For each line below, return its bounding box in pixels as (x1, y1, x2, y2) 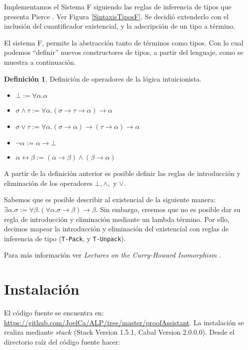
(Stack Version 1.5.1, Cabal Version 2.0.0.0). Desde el (73, 327, 235, 337)
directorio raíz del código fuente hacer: (4, 336, 120, 347)
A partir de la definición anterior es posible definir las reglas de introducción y (4, 168, 241, 178)
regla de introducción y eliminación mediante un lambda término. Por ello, (4, 214, 230, 224)
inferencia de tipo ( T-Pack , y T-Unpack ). (4, 233, 126, 243)
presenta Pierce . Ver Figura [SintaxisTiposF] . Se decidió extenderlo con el (4, 11, 229, 21)
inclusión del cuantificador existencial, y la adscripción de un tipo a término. (4, 21, 235, 31)
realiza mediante (4, 327, 53, 337)
